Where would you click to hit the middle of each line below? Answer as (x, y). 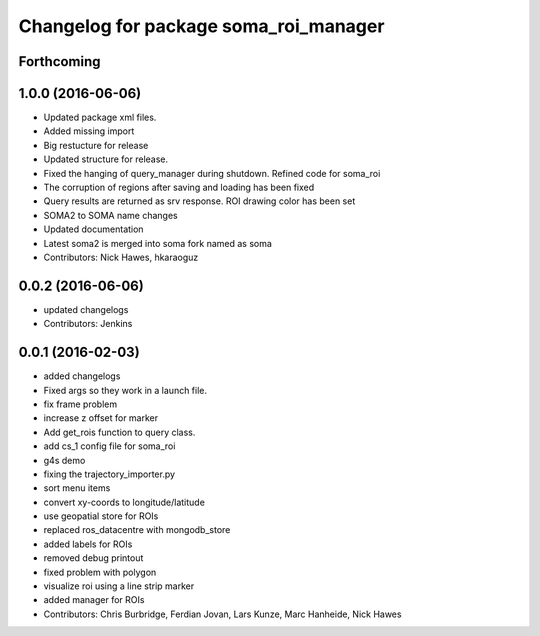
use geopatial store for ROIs (101, 516)
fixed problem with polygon (100, 572)
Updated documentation (93, 229)
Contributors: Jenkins (88, 324)
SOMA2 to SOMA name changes (111, 215)
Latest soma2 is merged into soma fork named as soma (157, 243)
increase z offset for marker (101, 418)
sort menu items (77, 488)
